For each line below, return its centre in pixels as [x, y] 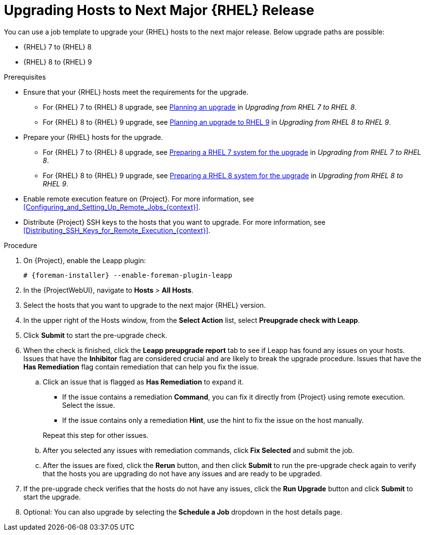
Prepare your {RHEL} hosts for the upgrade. [93, 137]
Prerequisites [25, 77]
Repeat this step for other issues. [96, 435]
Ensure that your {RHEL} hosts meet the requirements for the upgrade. [136, 92]
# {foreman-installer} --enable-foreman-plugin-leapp [128, 275]
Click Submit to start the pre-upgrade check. [95, 335]
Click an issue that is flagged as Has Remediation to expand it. [143, 382]
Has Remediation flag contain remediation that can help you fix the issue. [141, 367]
